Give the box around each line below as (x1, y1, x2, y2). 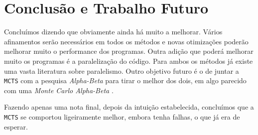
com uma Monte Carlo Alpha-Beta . (4, 85, 114, 95)
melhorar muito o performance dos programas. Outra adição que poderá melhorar (4, 46, 254, 56)
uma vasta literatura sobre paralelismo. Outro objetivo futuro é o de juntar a (4, 65, 239, 76)
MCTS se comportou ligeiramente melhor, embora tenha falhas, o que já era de (4, 111, 240, 122)
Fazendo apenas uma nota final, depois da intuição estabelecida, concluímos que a (4, 102, 254, 112)
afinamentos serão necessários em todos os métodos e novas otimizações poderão (4, 36, 249, 46)
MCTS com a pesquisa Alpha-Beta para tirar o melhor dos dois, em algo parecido (4, 75, 247, 86)
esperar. (4, 121, 28, 132)
